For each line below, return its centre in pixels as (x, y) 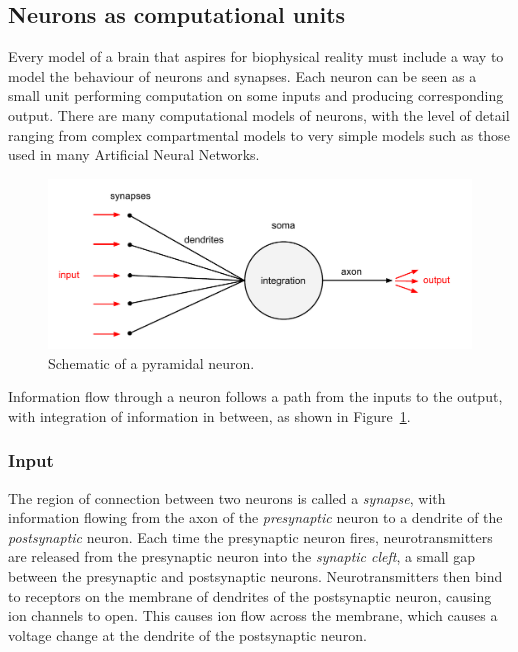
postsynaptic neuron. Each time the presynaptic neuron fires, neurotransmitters (250, 536)
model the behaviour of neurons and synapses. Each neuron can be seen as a (242, 75)
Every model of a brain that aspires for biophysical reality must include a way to (256, 56)
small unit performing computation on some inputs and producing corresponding (256, 95)
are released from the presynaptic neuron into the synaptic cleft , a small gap (242, 556)
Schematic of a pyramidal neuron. (151, 362)
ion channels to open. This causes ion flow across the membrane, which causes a (253, 615)
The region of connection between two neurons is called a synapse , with (227, 497)
